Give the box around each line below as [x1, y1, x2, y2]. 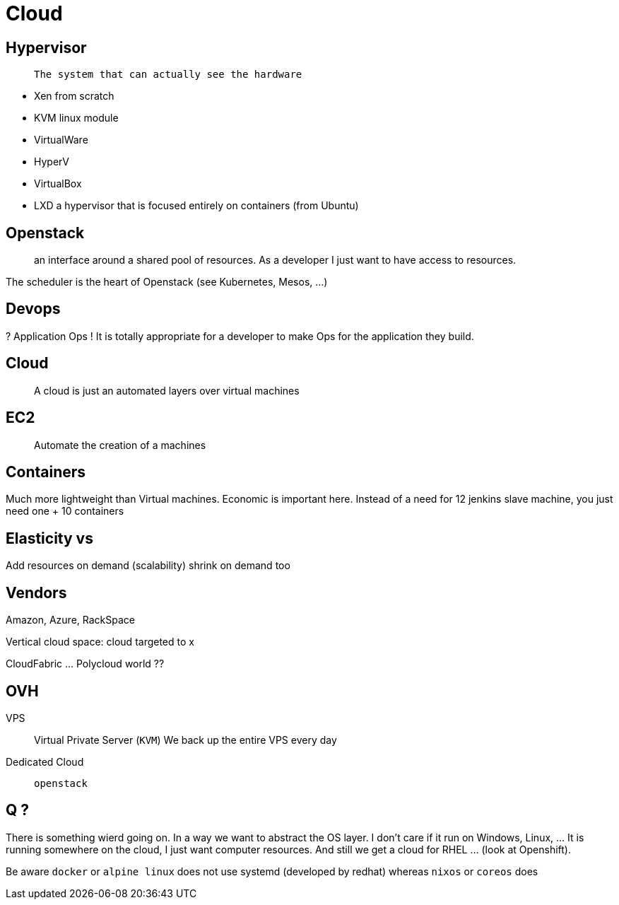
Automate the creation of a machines [34, 438, 206, 451]
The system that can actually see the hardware [34, 69, 302, 81]
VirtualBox [34, 177, 82, 190]
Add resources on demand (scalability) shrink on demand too [6, 559, 290, 572]
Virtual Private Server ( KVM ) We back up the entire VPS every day [34, 733, 337, 746]
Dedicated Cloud [6, 755, 84, 768]
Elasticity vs [6, 529, 93, 547]
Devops [6, 300, 61, 318]
